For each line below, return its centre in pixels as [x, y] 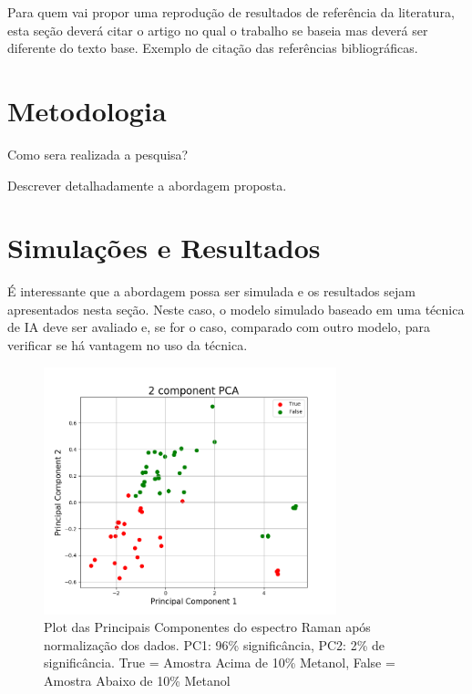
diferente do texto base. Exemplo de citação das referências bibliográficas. [213, 48]
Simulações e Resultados [164, 248]
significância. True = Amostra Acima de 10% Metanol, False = [220, 663]
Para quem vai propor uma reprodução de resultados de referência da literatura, [231, 12]
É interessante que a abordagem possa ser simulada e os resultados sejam [211, 291]
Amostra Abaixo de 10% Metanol [137, 681]
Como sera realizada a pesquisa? [98, 154]
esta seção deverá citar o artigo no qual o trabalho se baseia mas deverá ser [218, 30]
